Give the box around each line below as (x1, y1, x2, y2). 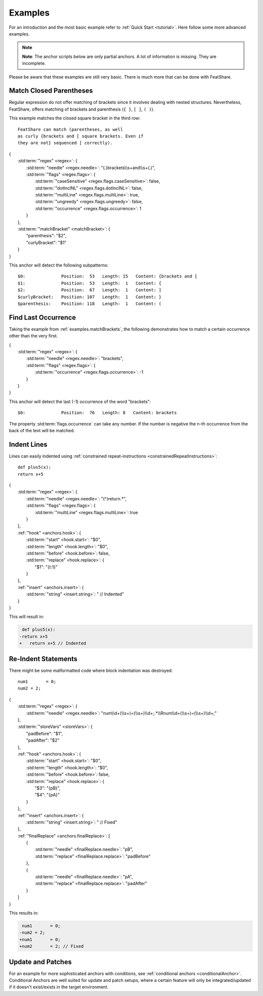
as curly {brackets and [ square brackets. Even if (18, 133, 144, 139)
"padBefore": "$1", (26, 730, 63, 736)
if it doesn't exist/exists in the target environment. (9, 984, 109, 990)
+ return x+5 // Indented (19, 641, 86, 646)
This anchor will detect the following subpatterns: (9, 262, 109, 268)
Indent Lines (9, 440, 48, 448)
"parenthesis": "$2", (26, 233, 67, 239)
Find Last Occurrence (9, 313, 76, 322)
